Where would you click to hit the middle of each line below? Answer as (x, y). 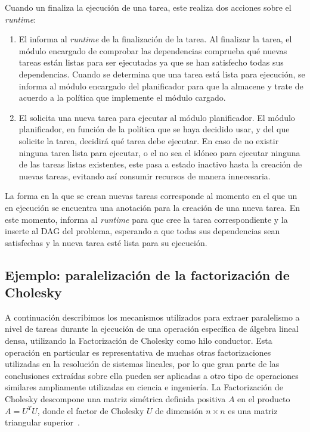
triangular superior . (42, 422)
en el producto (264, 399)
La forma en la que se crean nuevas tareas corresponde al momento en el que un (151, 196)
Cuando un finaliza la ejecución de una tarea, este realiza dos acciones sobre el (148, 7)
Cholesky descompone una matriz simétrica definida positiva (115, 399)
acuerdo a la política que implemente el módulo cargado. (122, 97)
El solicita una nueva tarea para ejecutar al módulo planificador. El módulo (157, 117)
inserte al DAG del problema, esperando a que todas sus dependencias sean (142, 231)
